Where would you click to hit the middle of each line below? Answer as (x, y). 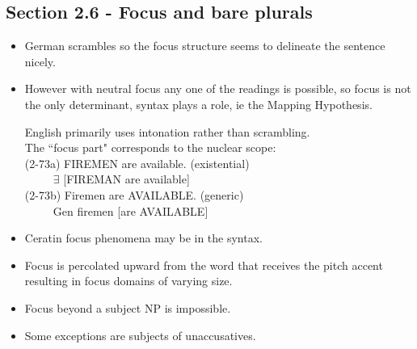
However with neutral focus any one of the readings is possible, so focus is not (218, 88)
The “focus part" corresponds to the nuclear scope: (150, 147)
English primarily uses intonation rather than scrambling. (167, 131)
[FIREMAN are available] (126, 179)
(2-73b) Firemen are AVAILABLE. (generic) (134, 194)
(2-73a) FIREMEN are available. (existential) (137, 163)
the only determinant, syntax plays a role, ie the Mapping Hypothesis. (198, 104)
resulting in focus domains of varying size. (128, 281)
